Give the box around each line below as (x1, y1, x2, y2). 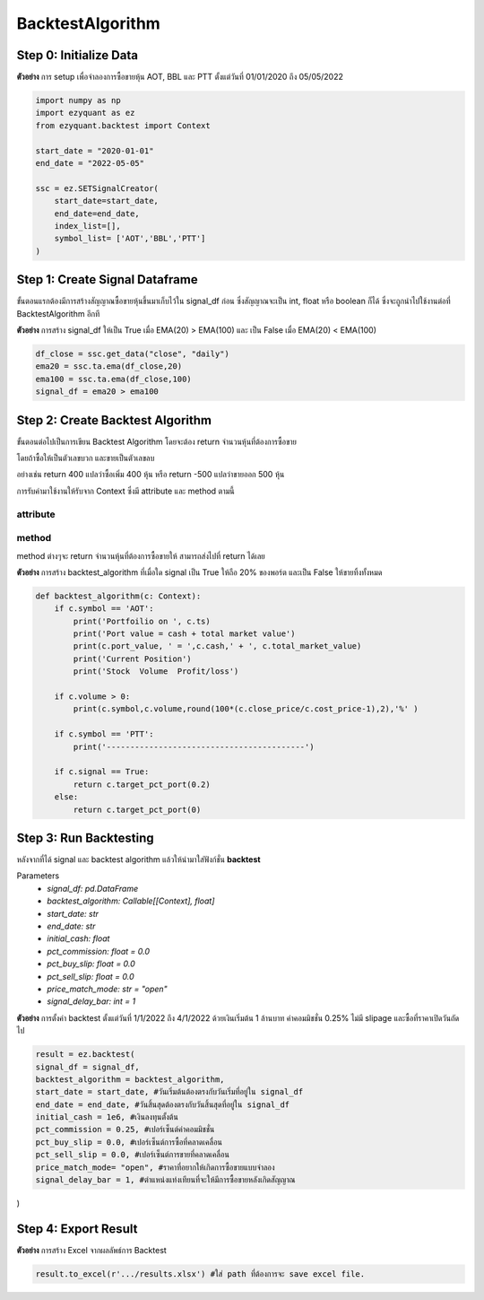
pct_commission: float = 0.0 (47, 946, 151, 956)
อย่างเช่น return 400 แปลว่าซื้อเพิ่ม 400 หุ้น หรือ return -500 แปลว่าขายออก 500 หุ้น (16, 469, 285, 480)
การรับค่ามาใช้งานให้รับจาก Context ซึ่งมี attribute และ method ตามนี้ (16, 485, 235, 496)
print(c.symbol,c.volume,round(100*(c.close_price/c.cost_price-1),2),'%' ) (73, 704, 419, 714)
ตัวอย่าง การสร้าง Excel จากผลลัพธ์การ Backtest (16, 1244, 168, 1255)
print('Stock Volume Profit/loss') (73, 667, 239, 676)
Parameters (16, 870, 60, 881)
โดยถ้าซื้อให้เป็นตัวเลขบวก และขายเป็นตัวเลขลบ (16, 453, 155, 464)
